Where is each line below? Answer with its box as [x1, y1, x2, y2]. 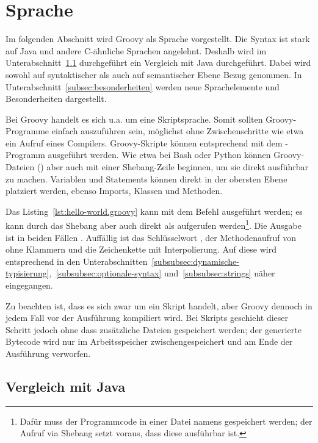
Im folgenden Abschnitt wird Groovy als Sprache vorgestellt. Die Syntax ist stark [5, 32, 310, 45]
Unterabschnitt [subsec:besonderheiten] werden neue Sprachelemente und [5, 80, 280, 93]
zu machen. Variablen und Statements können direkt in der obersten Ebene [5, 172, 287, 185]
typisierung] [5, 267, 49, 279]
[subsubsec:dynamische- [151, 254, 239, 267]
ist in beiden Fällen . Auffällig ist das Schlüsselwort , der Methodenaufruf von [5, 231, 297, 243]
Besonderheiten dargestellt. [5, 92, 107, 105]
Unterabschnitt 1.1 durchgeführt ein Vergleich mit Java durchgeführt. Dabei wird [5, 56, 311, 69]
